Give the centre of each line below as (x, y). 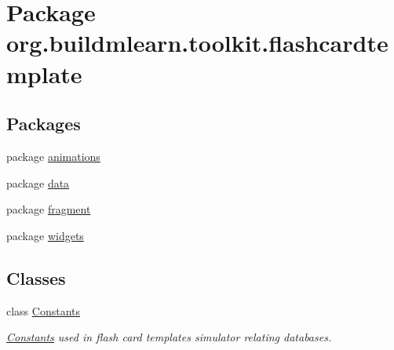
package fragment (49, 209)
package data (38, 182)
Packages (44, 124)
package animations (53, 156)
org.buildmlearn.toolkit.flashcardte (197, 43)
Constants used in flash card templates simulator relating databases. (169, 337)
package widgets (45, 235)
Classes (36, 277)
